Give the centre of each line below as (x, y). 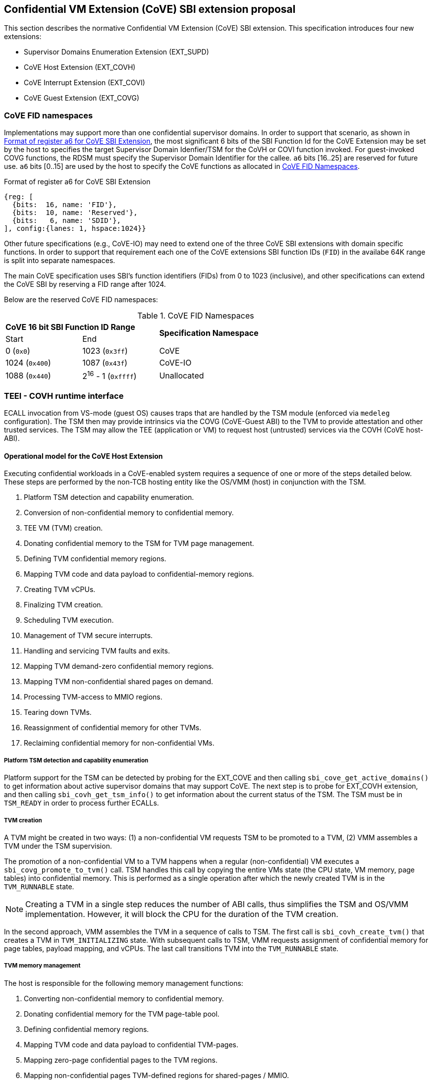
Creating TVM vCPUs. (60, 590)
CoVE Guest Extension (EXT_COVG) (82, 98)
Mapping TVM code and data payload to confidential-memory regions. (139, 574)
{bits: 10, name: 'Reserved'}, (75, 213)
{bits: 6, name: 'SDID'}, (67, 221)
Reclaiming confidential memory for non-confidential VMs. (119, 743)
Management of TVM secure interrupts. (88, 636)
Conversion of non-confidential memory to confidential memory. (129, 513)
